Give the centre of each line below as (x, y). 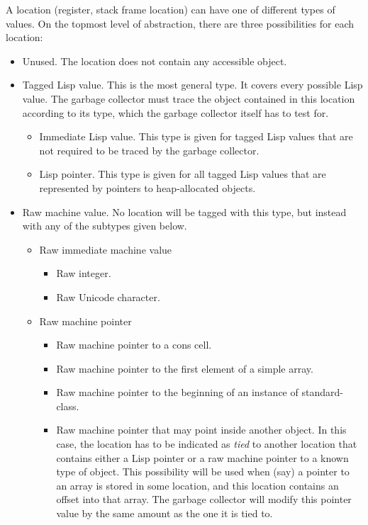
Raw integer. (84, 273)
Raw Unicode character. (108, 297)
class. (68, 406)
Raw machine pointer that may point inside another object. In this (201, 430)
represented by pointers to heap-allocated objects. (147, 187)
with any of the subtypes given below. (105, 226)
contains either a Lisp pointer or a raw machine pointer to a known (202, 457)
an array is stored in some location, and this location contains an (197, 485)
